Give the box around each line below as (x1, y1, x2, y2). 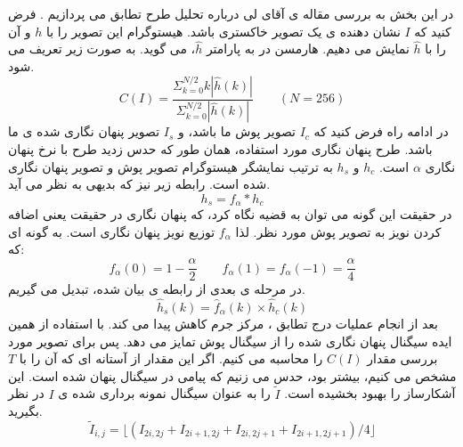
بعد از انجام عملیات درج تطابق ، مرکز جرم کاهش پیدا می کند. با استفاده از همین (8, 313, 438, 332)
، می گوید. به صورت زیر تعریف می (8, 39, 196, 58)
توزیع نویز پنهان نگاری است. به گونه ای (8, 222, 215, 240)
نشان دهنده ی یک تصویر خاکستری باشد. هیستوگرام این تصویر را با (46, 21, 401, 40)
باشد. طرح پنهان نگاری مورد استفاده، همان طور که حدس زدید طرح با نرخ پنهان (8, 140, 433, 158)
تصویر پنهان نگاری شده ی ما (8, 122, 160, 141)
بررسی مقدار (367, 349, 438, 368)
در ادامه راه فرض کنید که (313, 122, 449, 141)
